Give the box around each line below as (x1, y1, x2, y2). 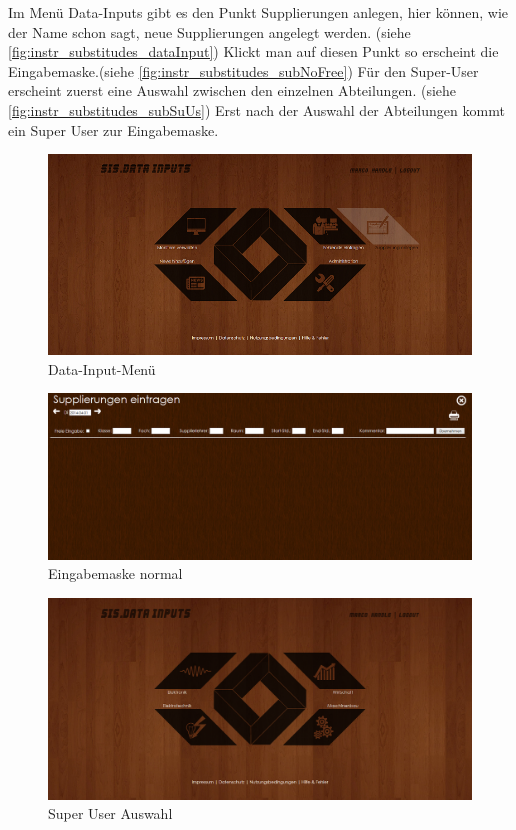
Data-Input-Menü (48, 358, 156, 379)
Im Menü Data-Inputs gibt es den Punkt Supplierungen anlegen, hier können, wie (8, 2, 509, 22)
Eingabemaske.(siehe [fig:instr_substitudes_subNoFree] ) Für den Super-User (8, 60, 479, 81)
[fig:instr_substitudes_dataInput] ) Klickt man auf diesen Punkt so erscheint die (8, 41, 499, 62)
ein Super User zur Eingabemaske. (8, 119, 219, 140)
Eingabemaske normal (48, 563, 183, 584)
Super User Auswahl (48, 803, 173, 824)
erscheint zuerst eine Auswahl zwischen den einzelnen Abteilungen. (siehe (8, 80, 457, 101)
